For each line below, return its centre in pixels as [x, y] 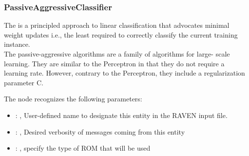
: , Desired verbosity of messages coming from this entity [100, 131]
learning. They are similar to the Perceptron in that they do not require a [114, 63]
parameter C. [24, 82]
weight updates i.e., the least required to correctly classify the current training [121, 34]
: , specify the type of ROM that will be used [83, 148]
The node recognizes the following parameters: [73, 99]
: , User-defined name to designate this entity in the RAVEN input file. [121, 115]
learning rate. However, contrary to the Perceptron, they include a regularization [124, 73]
